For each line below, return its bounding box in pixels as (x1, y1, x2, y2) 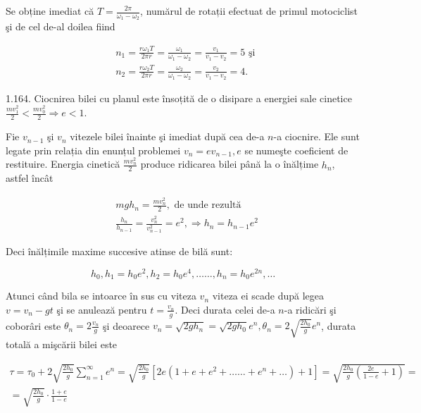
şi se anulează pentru (56, 302, 147, 316)
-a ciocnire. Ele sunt (273, 129, 360, 144)
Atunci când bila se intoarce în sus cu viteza (6, 288, 196, 303)
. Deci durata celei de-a (175, 302, 275, 316)
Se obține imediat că (6, 4, 94, 18)
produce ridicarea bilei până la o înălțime (140, 156, 319, 171)
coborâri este (6, 318, 61, 333)
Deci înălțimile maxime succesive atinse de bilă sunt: (6, 244, 233, 259)
